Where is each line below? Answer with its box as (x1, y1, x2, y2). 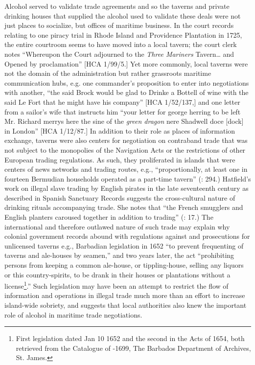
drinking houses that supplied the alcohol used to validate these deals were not (4, 10, 241, 21)
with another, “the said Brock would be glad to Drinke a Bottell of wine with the (4, 87, 249, 97)
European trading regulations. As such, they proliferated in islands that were (4, 154, 235, 164)
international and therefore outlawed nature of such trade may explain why (4, 221, 230, 231)
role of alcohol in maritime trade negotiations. (4, 309, 142, 319)
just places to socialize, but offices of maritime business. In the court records (4, 20, 234, 30)
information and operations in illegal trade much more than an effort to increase (4, 290, 245, 300)
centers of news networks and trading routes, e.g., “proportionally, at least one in (4, 164, 248, 174)
